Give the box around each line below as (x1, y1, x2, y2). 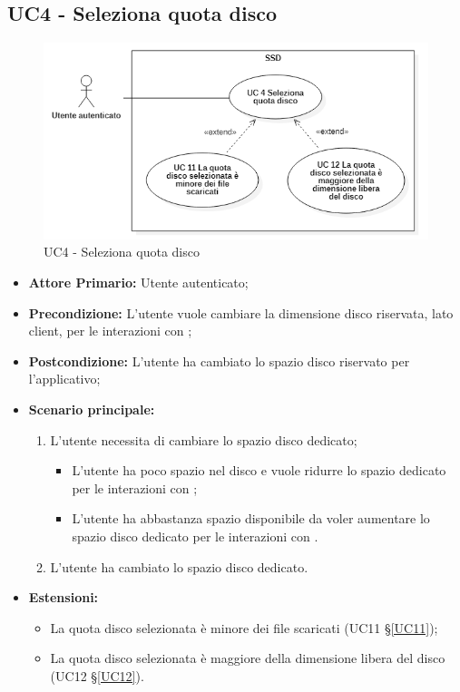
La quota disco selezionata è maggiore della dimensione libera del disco (50, 648, 445, 668)
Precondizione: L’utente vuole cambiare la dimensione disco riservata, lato (28, 303, 454, 322)
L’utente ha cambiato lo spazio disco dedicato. (50, 557, 308, 576)
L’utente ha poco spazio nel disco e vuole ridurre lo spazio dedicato (72, 461, 446, 480)
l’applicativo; (28, 369, 101, 388)
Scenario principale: (28, 400, 155, 419)
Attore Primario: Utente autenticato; (28, 273, 249, 292)
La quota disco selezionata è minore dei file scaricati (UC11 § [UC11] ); (50, 618, 438, 637)
